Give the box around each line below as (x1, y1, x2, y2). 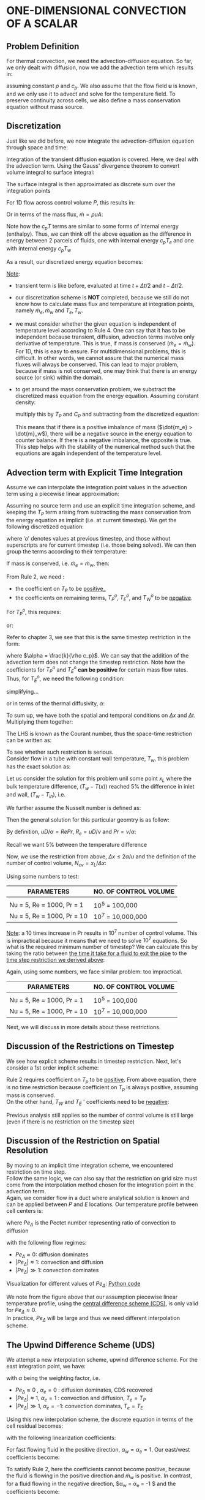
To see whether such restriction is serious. (6, 748, 114, 756)
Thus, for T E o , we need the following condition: (6, 673, 125, 683)
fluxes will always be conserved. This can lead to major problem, (15, 361, 179, 368)
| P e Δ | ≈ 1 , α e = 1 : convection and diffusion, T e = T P (15, 1394, 146, 1403)
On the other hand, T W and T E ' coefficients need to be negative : (6, 1098, 170, 1107)
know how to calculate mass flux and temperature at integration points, (15, 301, 195, 307)
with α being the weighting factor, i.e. (6, 1374, 100, 1382)
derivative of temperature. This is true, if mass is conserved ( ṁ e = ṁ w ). (15, 339, 196, 348)
